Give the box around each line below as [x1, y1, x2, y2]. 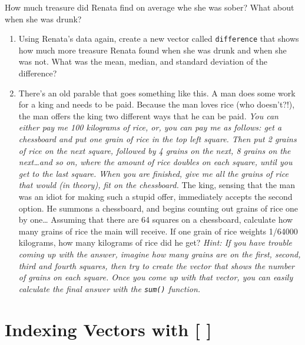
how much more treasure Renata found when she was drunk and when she [18, 43, 287, 56]
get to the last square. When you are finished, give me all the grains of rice [18, 167, 289, 179]
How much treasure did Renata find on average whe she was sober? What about [5, 1, 294, 13]
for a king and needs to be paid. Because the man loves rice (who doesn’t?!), [18, 98, 295, 110]
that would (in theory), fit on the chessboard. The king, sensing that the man [18, 179, 296, 191]
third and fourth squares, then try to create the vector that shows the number [18, 259, 294, 272]
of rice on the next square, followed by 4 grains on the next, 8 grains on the [18, 144, 291, 156]
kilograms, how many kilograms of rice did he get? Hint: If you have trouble [18, 236, 293, 249]
